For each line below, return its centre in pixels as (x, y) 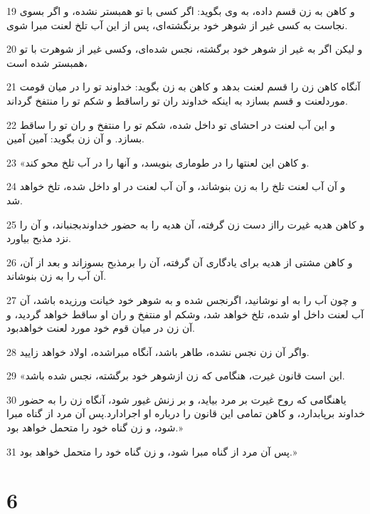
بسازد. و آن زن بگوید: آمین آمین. (75, 138)
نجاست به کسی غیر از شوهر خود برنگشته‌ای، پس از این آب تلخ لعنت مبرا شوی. (177, 25)
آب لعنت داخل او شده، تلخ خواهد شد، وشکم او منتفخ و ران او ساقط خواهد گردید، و (185, 314)
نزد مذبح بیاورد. (39, 238)
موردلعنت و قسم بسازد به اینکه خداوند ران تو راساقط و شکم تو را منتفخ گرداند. (177, 100)
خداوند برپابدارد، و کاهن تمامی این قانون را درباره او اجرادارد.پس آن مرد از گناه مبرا (186, 413)
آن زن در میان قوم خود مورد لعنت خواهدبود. (101, 328)
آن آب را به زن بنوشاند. (57, 276)
